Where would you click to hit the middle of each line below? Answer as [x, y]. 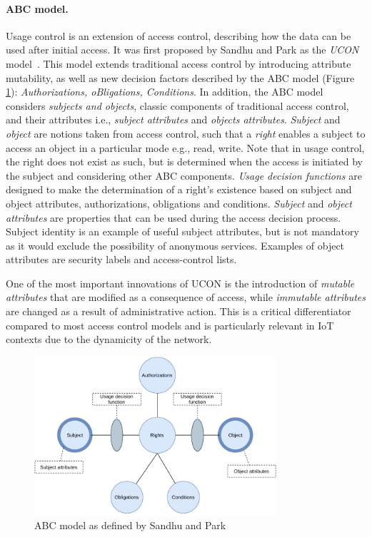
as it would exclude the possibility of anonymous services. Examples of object [175, 245]
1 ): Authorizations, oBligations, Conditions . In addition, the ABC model [165, 92]
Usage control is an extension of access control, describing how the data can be [179, 35]
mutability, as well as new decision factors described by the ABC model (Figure [180, 77]
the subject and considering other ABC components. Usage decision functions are [184, 175]
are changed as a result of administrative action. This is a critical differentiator [179, 311]
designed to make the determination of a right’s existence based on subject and [179, 189]
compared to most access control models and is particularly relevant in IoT [170, 325]
